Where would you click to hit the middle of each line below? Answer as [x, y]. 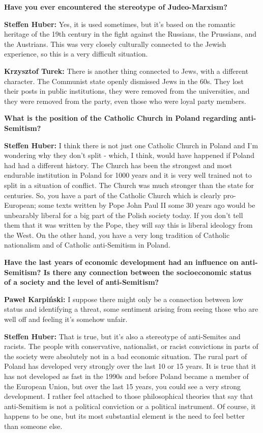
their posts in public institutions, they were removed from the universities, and [127, 91]
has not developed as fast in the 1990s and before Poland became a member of [126, 376]
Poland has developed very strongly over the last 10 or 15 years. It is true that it [130, 366]
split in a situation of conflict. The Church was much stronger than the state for [129, 185]
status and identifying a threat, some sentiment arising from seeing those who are [131, 309]
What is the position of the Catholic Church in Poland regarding [121, 118]
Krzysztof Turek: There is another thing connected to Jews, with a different [126, 71]
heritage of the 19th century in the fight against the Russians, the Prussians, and [130, 34]
